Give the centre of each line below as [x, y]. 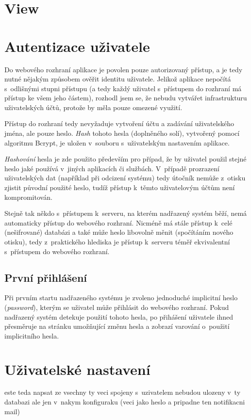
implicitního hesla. [32, 335]
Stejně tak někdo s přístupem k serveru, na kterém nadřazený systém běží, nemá [126, 213]
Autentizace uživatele [77, 46]
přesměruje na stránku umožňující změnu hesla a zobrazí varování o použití [117, 326]
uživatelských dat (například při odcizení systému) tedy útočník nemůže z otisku [125, 178]
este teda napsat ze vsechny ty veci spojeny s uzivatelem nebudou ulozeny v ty [123, 392]
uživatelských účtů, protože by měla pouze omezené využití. [93, 107]
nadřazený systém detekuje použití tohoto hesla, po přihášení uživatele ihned [119, 316]
